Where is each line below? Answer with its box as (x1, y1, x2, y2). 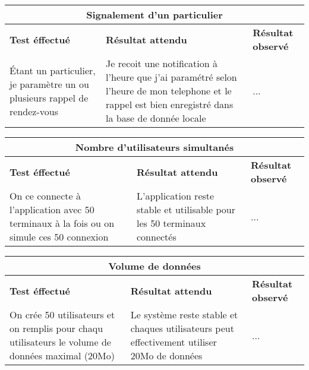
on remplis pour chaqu (10, 321, 103, 335)
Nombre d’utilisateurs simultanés (75, 140, 234, 154)
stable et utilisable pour (136, 203, 236, 216)
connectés (136, 230, 176, 243)
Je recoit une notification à (106, 56, 217, 70)
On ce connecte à (10, 189, 81, 203)
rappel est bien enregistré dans (106, 97, 234, 111)
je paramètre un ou (10, 77, 89, 91)
